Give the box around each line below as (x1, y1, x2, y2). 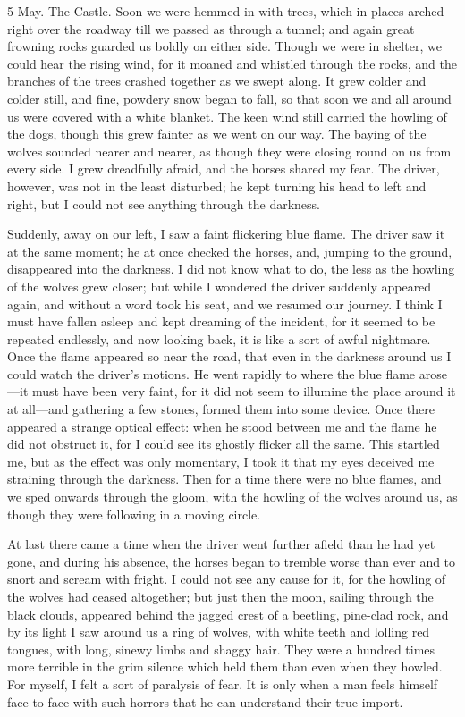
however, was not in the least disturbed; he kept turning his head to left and (7, 176, 427, 195)
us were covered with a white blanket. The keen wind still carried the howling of (7, 106, 447, 125)
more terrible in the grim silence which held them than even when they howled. (7, 657, 443, 676)
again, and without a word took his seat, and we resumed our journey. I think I (7, 294, 443, 313)
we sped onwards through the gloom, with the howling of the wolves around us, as (7, 487, 458, 506)
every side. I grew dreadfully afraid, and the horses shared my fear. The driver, (7, 159, 440, 178)
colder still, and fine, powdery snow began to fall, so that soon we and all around (7, 89, 452, 107)
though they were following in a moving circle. (7, 504, 261, 523)
